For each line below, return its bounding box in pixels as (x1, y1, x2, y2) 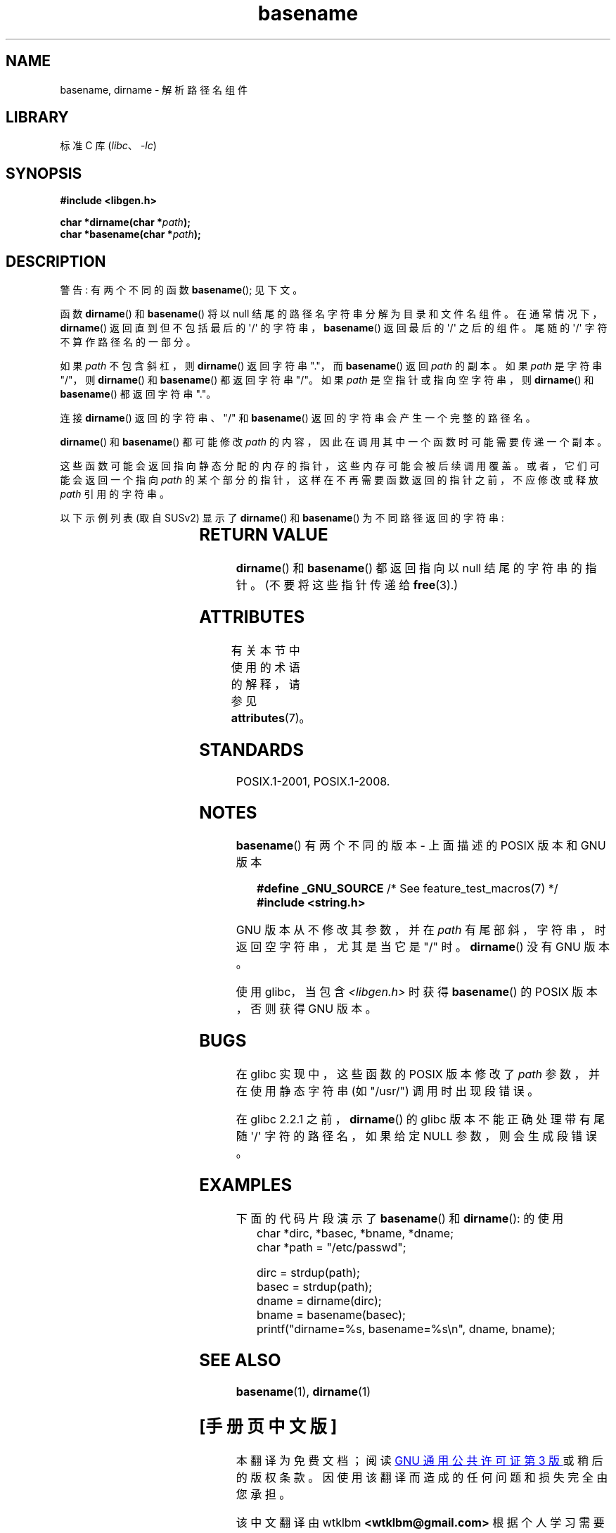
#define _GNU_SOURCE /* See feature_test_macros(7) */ (257, 881, 558, 896)
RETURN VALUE (199, 524, 328, 545)
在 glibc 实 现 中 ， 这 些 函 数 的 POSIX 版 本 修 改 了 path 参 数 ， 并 (236, 1067, 601, 1082)
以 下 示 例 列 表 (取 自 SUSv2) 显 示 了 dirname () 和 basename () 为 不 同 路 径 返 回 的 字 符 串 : (60, 512, 504, 524)
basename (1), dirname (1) (236, 1384, 371, 1399)
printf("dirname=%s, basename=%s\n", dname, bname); (257, 1322, 556, 1337)
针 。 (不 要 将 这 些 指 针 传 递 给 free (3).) (236, 578, 458, 593)
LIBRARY (6, 108, 69, 127)
